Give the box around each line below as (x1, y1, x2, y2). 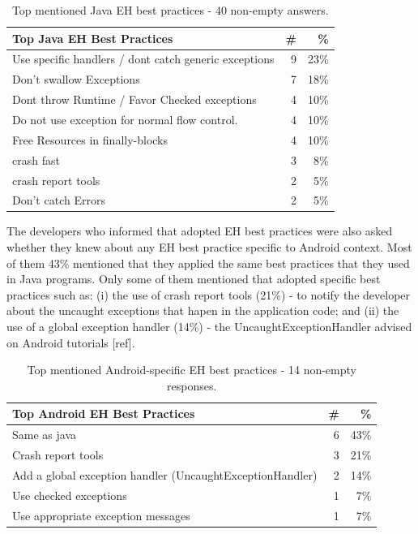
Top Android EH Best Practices (12, 405, 195, 422)
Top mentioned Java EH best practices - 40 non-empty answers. (11, 2, 329, 18)
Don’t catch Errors (12, 192, 105, 209)
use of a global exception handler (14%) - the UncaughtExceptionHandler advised (6, 318, 412, 334)
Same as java (12, 426, 77, 443)
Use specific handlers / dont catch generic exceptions (12, 50, 275, 67)
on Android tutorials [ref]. (6, 334, 135, 351)
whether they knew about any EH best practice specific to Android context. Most (6, 239, 412, 256)
